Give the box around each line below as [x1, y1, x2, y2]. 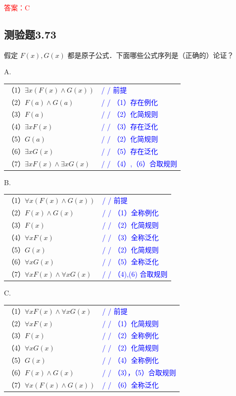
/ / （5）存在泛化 [101, 146, 158, 156]
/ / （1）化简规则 [102, 318, 159, 328]
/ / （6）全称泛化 [102, 379, 159, 390]
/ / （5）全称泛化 [102, 256, 159, 267]
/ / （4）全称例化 [102, 355, 159, 365]
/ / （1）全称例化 [102, 207, 159, 218]
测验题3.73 [4, 26, 56, 42]
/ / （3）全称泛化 [102, 232, 159, 242]
